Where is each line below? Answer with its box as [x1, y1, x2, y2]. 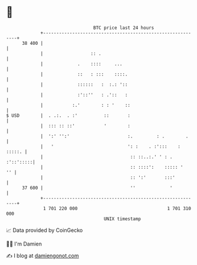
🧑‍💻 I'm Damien [6, 240, 42, 247]
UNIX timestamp [103, 215, 142, 222]
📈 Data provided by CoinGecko [6, 227, 83, 234]
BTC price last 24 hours [93, 25, 155, 31]
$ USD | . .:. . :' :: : [6, 112, 131, 119]
